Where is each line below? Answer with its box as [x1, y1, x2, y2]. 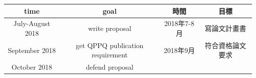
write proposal [88, 23, 131, 33]
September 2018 [8, 45, 56, 55]
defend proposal [86, 62, 134, 72]
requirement [92, 50, 128, 60]
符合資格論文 [205, 40, 247, 50]
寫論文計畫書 [205, 23, 247, 33]
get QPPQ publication [76, 40, 144, 50]
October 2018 [11, 62, 52, 72]
